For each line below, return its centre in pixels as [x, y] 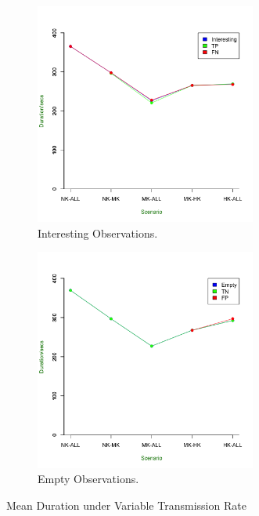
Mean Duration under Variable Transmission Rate [126, 505]
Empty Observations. [88, 479]
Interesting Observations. [98, 233]
